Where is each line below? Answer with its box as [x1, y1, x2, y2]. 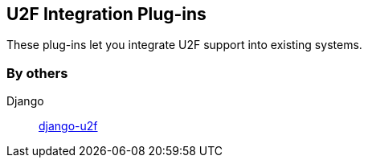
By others [6, 64, 68, 81]
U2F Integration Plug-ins [6, 4, 206, 24]
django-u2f [39, 119, 98, 133]
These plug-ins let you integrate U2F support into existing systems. [6, 38, 362, 52]
